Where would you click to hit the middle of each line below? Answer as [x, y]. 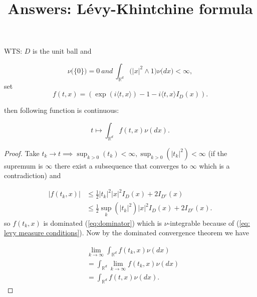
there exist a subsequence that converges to [121, 165]
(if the [218, 153]
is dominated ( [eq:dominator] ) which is [103, 222]
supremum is [24, 165]
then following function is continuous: [62, 110]
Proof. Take [22, 153]
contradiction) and [33, 175]
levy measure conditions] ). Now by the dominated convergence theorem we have [127, 233]
